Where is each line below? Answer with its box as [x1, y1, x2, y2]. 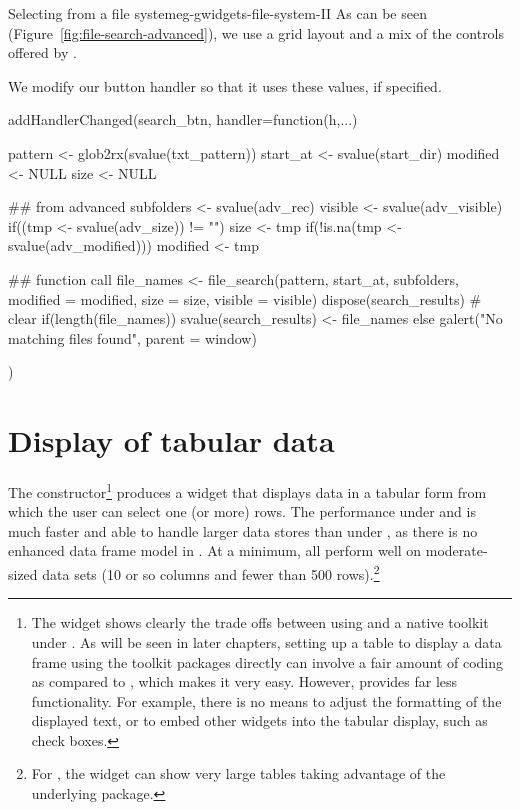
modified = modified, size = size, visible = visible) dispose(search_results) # [8, 288, 482, 309]
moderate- [425, 540, 488, 561]
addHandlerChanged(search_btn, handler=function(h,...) [8, 109, 358, 130]
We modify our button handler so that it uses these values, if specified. [8, 75, 442, 96]
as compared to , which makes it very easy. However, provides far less [31, 671, 458, 692]
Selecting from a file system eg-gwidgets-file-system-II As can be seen [8, 3, 427, 23]
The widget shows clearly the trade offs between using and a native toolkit [31, 612, 489, 633]
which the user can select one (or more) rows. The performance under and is [8, 501, 476, 522]
